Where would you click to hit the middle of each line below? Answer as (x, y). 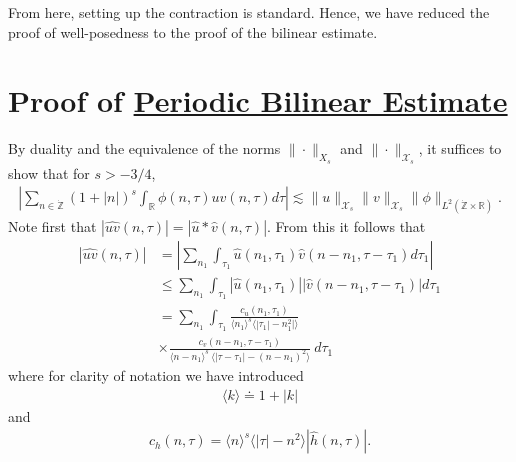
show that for (49, 172)
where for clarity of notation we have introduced (156, 375)
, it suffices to (460, 148)
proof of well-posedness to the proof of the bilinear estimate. (193, 31)
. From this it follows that (346, 226)
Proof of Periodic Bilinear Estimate (258, 100)
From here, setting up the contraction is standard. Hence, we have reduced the (249, 12)
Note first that (52, 226)
